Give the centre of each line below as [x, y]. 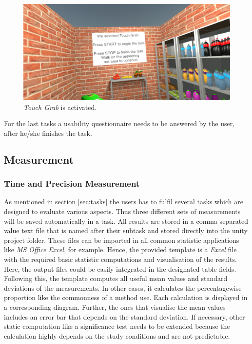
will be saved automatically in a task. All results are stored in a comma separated [126, 221]
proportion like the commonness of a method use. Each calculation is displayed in [126, 297]
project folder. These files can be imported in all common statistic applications [122, 240]
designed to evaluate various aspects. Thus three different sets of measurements [122, 211]
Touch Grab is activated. [60, 107]
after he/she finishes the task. [48, 133]
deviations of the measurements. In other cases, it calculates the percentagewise [123, 288]
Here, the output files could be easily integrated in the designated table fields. [120, 269]
